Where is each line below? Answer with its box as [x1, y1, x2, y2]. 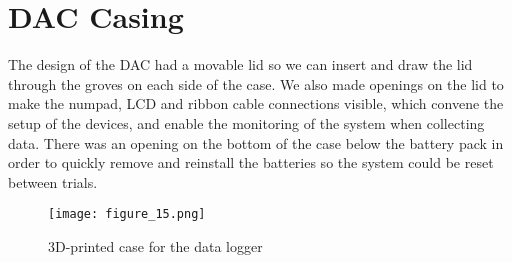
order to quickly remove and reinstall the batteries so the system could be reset [8, 152, 494, 173]
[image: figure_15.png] [48, 207, 206, 222]
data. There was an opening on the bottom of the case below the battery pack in [8, 132, 504, 153]
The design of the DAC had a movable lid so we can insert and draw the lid [8, 54, 473, 75]
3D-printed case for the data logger [48, 235, 263, 256]
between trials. [8, 171, 98, 192]
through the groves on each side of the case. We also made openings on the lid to [8, 73, 504, 94]
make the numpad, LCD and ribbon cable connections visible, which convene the [8, 93, 504, 114]
